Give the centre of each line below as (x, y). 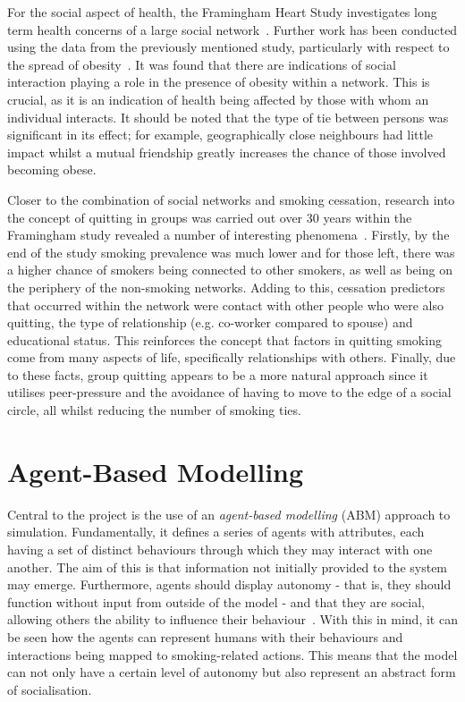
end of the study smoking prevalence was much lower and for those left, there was (231, 252)
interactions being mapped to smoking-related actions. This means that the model (232, 654)
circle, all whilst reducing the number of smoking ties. (154, 410)
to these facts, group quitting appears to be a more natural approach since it (218, 374)
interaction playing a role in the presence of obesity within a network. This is (219, 82)
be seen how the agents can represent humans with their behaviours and (205, 636)
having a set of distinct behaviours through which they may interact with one (220, 549)
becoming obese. (52, 169)
